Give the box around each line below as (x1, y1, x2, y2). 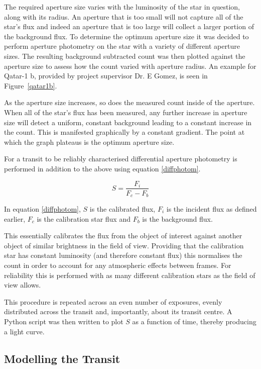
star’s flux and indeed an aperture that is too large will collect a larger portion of (4, 21, 254, 32)
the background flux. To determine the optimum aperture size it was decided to (4, 31, 249, 41)
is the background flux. (142, 213, 213, 224)
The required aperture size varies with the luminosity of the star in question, (4, 2, 240, 12)
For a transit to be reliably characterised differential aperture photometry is (4, 153, 237, 164)
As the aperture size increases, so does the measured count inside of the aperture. (4, 97, 255, 108)
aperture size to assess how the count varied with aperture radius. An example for (4, 60, 256, 71)
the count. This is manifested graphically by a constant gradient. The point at (4, 127, 245, 137)
